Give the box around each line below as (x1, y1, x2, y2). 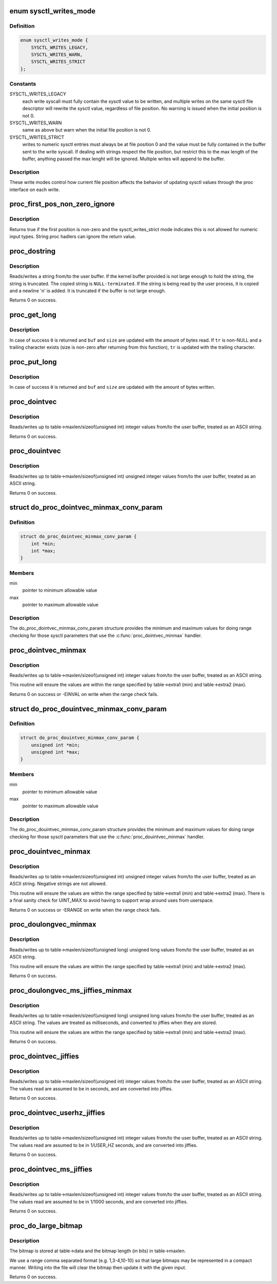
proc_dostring (9, 247, 56, 255)
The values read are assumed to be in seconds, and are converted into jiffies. (9, 1085, 173, 1091)
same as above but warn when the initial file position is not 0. (22, 127, 151, 133)
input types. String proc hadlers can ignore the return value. (9, 234, 136, 240)
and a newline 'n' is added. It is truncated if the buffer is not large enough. (9, 288, 166, 294)
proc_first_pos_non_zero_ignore (9, 200, 115, 209)
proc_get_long (9, 311, 56, 319)
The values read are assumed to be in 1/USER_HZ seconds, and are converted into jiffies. (9, 1142, 198, 1148)
